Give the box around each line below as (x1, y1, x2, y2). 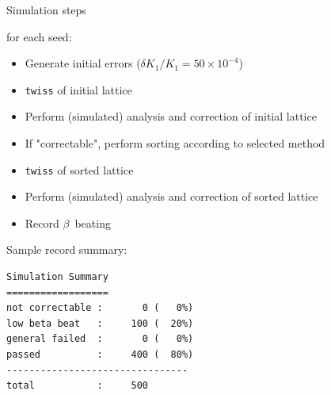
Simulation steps (6, 2, 86, 17)
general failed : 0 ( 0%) (6, 333, 194, 345)
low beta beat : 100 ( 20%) (6, 317, 194, 329)
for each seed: (6, 28, 72, 44)
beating (74, 214, 111, 231)
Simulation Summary (6, 271, 108, 283)
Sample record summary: (6, 241, 127, 258)
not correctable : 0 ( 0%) (6, 302, 194, 314)
